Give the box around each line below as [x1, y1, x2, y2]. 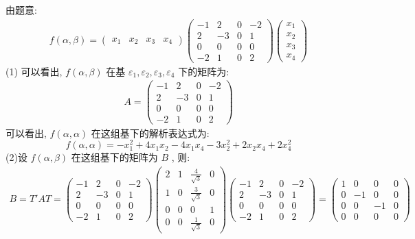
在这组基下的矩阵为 [71, 150, 158, 164]
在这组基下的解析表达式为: [91, 125, 210, 140]
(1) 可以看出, [5, 64, 63, 78]
